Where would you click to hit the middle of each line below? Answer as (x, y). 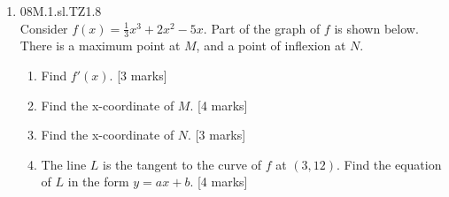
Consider (44, 28)
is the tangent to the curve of (182, 164)
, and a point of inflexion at (271, 45)
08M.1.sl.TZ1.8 (61, 11)
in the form (98, 182)
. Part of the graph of (262, 28)
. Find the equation (389, 164)
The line (64, 164)
